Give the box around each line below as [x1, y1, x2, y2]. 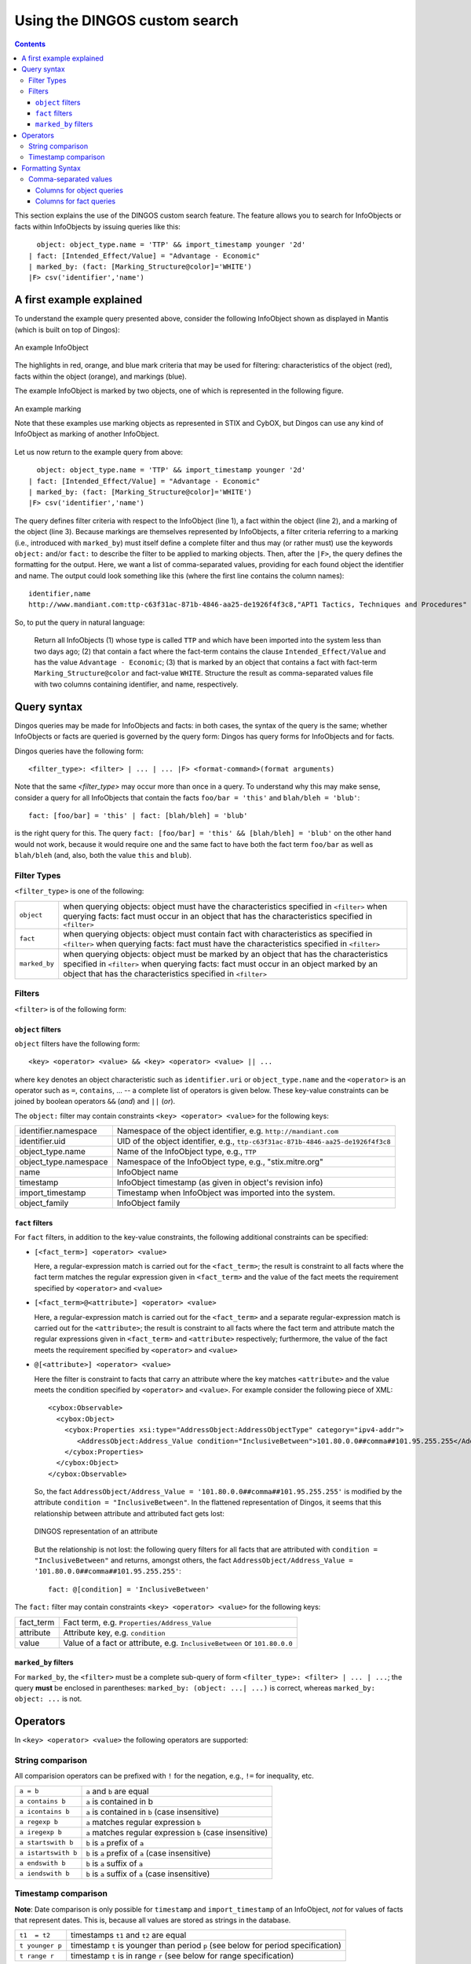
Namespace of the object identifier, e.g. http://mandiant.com [116, 1126, 339, 1137]
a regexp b [19, 1818, 59, 1827]
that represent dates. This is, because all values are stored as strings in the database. [14, 1915, 291, 1925]
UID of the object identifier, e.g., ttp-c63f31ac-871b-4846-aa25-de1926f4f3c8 [116, 1136, 391, 1147]
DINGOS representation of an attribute [34, 1526, 159, 1536]
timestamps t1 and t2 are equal [71, 1929, 187, 1940]
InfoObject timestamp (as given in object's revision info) [116, 1177, 323, 1188]
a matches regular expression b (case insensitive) [86, 1827, 268, 1838]
